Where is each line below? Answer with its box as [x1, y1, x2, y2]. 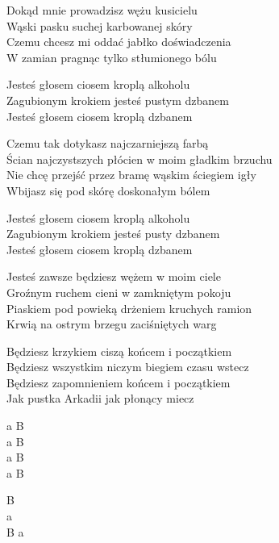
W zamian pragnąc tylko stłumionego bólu [6, 48, 217, 65]
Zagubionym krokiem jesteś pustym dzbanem [6, 91, 229, 108]
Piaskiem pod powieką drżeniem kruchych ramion [6, 299, 252, 316]
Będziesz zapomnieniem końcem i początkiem [6, 374, 231, 391]
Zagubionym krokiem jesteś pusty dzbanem [6, 225, 220, 242]
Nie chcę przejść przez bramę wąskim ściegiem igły [6, 166, 256, 183]
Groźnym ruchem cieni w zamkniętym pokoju [6, 283, 231, 300]
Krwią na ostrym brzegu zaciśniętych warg [6, 315, 217, 332]
